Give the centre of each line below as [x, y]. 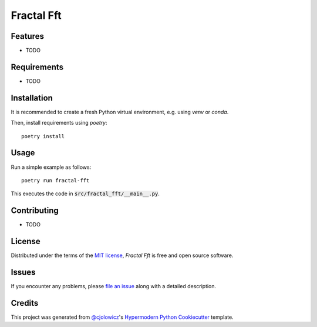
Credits [25, 303]
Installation [32, 98]
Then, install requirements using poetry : [59, 123]
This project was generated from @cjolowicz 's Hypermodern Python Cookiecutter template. [122, 317]
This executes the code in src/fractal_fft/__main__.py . [85, 193]
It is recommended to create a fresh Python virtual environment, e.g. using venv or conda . [120, 112]
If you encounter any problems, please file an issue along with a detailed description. [114, 286]
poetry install [43, 136]
